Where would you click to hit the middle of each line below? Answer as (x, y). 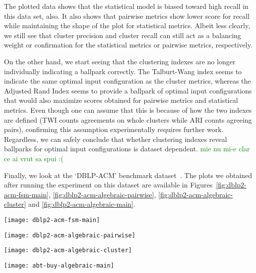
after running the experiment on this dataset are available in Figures (108, 185)
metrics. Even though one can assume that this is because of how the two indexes (128, 110)
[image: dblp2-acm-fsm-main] (52, 220)
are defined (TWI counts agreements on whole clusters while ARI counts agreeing (128, 119)
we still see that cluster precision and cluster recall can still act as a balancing (123, 35)
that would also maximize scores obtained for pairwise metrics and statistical (121, 100)
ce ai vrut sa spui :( (34, 158)
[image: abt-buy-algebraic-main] (59, 265)
